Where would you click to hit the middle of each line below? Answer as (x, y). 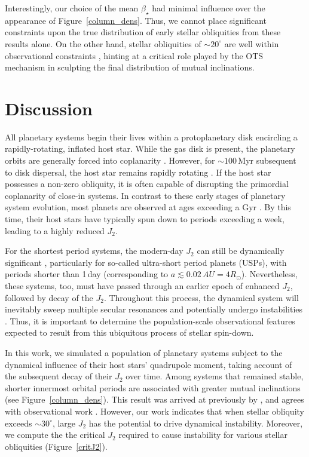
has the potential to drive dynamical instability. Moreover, (196, 423)
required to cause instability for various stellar (203, 435)
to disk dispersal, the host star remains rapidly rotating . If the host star (138, 172)
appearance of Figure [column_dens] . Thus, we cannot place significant (136, 20)
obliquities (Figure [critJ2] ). (56, 446)
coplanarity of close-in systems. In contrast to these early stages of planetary (145, 195)
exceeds (19, 423)
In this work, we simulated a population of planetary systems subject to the (144, 352)
